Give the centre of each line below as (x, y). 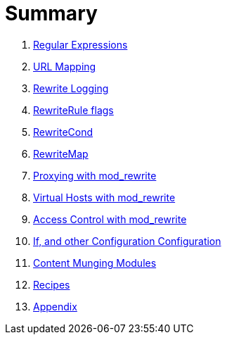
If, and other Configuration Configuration (127, 241)
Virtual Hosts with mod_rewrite (104, 197)
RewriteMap (61, 153)
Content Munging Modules (95, 263)
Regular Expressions (80, 44)
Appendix (55, 306)
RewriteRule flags (73, 110)
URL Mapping (65, 66)
